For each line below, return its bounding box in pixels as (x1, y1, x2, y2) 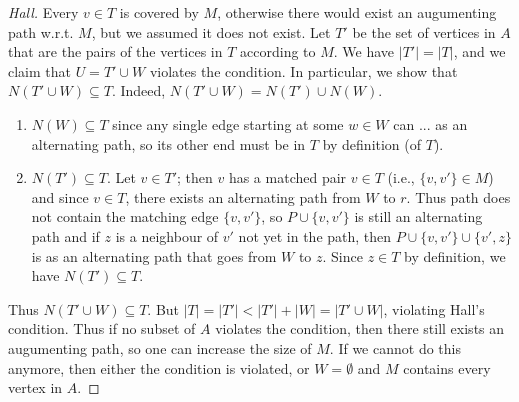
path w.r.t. (8, 21, 74, 42)
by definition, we (404, 245, 506, 266)
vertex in (8, 377, 63, 398)
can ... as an (393, 113, 468, 134)
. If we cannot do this (329, 337, 461, 358)
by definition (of (322, 133, 422, 154)
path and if (31, 225, 100, 246)
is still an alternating (354, 206, 483, 227)
